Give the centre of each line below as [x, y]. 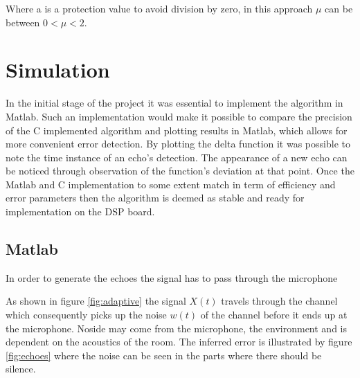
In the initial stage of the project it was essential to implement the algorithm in [174, 103]
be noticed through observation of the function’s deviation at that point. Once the [180, 171]
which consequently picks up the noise [86, 315]
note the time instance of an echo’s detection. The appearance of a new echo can [177, 157]
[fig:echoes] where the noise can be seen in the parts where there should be [164, 355]
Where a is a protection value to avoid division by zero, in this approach [159, 8]
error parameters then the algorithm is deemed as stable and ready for [155, 198]
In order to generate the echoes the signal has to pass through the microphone [172, 277]
